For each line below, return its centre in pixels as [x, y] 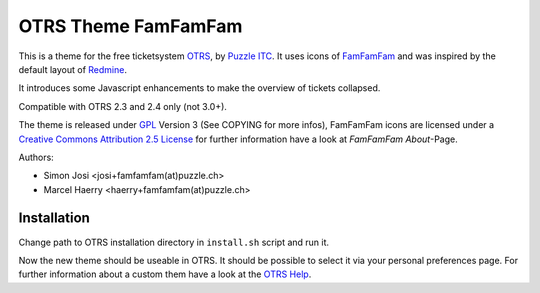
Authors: [36, 157]
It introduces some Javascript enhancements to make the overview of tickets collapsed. [199, 88]
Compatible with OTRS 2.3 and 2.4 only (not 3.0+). [122, 106]
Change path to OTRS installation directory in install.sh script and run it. [174, 242]
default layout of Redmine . [72, 69]
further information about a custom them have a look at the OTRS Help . [165, 274]
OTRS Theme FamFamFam [130, 26]
